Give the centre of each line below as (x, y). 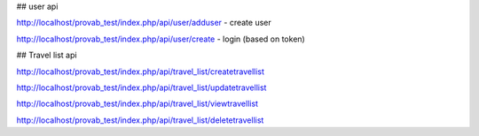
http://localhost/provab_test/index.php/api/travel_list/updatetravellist (141, 87)
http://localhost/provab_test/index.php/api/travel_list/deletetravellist (140, 120)
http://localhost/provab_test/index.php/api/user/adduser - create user (144, 23)
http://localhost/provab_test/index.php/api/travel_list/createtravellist (141, 72)
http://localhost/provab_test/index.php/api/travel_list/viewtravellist (137, 104)
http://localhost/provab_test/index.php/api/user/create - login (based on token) (161, 39)
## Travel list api (47, 55)
